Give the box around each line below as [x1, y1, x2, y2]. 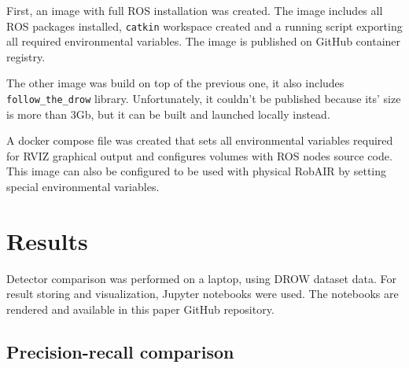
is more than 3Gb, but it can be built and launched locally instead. [6, 105, 330, 122]
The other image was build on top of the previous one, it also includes [6, 75, 345, 91]
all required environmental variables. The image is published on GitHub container [6, 33, 401, 50]
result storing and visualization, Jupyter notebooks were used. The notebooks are [6, 285, 399, 302]
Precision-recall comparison [6, 339, 234, 363]
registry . [6, 48, 46, 64]
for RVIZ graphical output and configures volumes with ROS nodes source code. [6, 147, 392, 164]
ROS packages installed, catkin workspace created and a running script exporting [6, 17, 403, 34]
